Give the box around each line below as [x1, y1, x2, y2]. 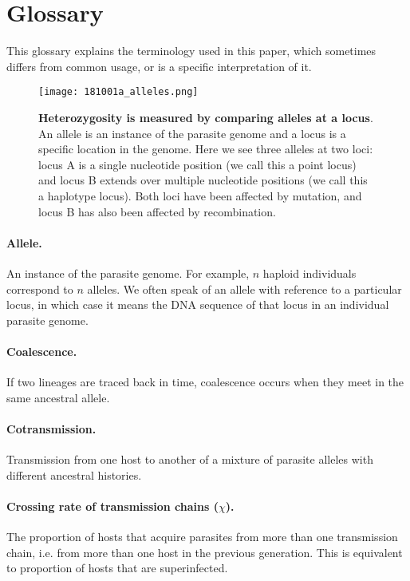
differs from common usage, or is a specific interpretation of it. [6, 57, 312, 74]
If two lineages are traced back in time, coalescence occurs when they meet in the [6, 373, 404, 390]
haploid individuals [262, 264, 357, 281]
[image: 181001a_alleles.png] [38, 86, 199, 98]
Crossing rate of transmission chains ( [6, 497, 219, 514]
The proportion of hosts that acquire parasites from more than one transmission [6, 528, 398, 545]
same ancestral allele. [6, 389, 110, 405]
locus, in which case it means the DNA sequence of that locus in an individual [6, 296, 389, 313]
